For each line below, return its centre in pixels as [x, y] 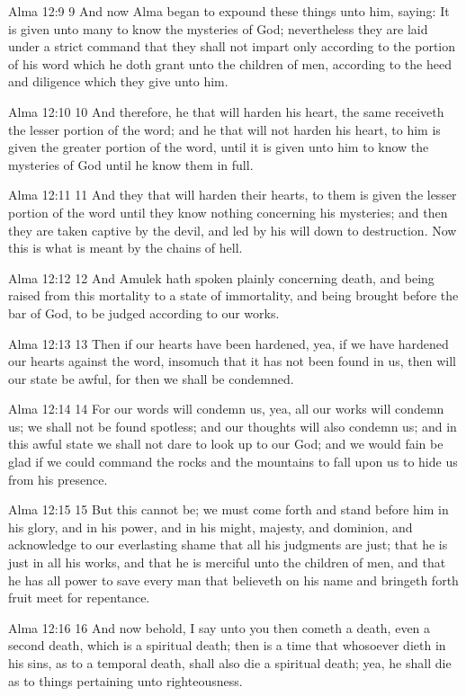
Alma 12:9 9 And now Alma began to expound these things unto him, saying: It [229, 11]
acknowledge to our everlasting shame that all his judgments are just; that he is [228, 544]
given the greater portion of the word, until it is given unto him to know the [219, 147]
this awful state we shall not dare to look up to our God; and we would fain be [226, 444]
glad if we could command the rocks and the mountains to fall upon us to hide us [233, 462]
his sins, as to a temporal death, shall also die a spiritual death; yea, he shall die [230, 663]
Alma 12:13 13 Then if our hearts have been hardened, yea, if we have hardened [229, 343]
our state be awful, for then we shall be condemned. [151, 378]
